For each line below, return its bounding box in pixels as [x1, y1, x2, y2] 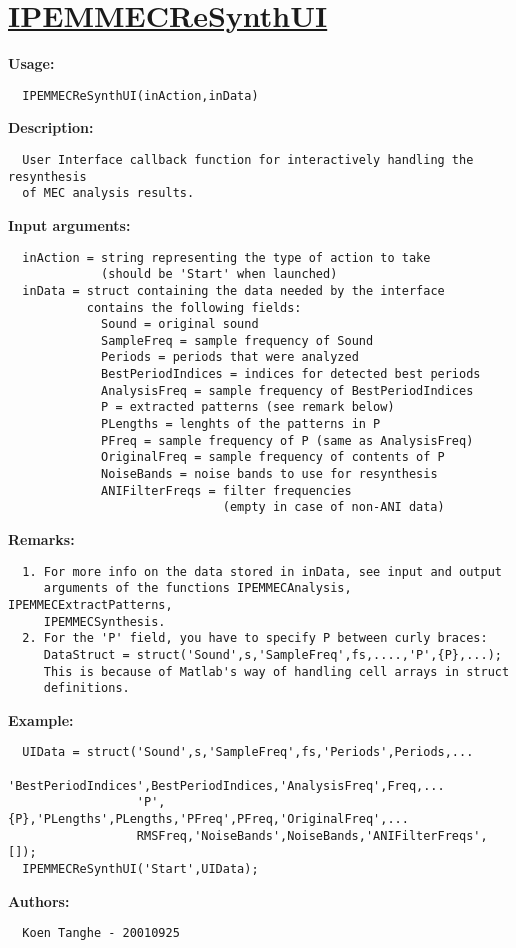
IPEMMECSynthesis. [43, 614, 166, 629]
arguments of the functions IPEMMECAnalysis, [43, 581, 352, 596]
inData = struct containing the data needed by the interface [22, 283, 445, 298]
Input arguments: [8, 214, 131, 235]
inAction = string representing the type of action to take [22, 250, 431, 265]
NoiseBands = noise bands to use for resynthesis [101, 467, 438, 482]
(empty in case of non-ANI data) [222, 500, 445, 515]
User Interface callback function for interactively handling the [22, 152, 474, 167]
